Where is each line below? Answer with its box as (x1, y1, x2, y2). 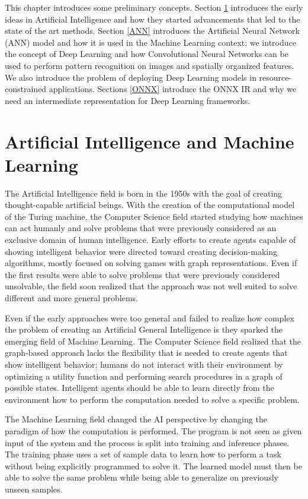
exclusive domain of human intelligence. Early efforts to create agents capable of (5, 233, 296, 246)
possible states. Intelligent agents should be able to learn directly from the (5, 381, 274, 394)
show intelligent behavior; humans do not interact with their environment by (5, 358, 283, 370)
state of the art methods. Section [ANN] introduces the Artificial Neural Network (5, 24, 300, 37)
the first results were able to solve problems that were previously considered (5, 268, 280, 280)
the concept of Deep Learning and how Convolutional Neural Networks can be (5, 48, 288, 60)
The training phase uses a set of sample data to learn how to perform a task (5, 448, 281, 460)
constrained (5, 83, 47, 95)
